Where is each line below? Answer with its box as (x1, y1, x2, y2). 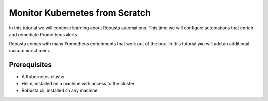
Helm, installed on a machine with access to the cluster (21, 81, 134, 87)
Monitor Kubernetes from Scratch (9, 7, 151, 18)
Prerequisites (9, 60, 52, 69)
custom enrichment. (9, 48, 51, 53)
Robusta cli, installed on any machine (21, 87, 98, 94)
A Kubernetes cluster (21, 73, 65, 79)
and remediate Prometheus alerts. (9, 31, 79, 37)
